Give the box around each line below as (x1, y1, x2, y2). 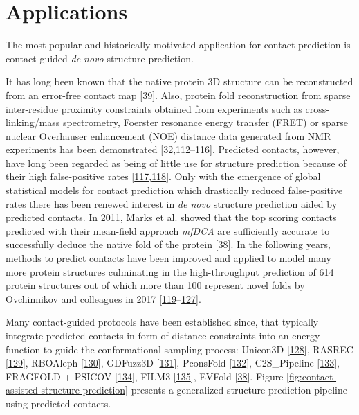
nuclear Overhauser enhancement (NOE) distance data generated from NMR (6, 128, 331, 143)
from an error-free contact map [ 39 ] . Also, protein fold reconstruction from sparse (6, 87, 351, 102)
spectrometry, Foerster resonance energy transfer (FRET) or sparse (62, 115, 348, 130)
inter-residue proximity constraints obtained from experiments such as (6, 101, 302, 116)
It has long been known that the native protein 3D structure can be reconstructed (6, 74, 353, 89)
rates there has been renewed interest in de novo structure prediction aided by (6, 196, 338, 211)
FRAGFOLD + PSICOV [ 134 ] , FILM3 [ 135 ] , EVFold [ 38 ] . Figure (6, 369, 284, 383)
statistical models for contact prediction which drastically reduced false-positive (6, 183, 343, 197)
